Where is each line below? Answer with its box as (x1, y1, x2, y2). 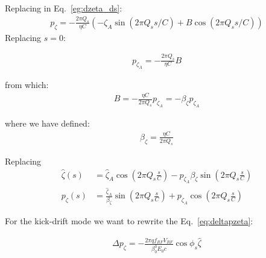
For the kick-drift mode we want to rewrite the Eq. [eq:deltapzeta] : (5, 215, 253, 227)
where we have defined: (5, 117, 90, 130)
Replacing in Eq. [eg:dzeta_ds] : (5, 2, 122, 14)
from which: (5, 78, 49, 91)
